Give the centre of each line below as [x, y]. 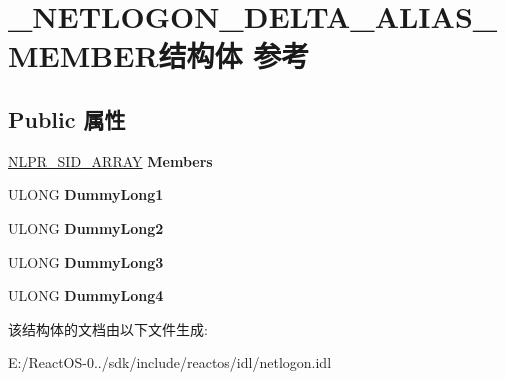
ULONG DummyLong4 [86, 295]
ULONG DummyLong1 [86, 194]
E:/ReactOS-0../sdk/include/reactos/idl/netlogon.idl [170, 362]
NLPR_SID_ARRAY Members [110, 160]
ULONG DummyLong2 [86, 227]
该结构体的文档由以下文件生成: [108, 328]
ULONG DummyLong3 [86, 261]
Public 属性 [67, 118]
